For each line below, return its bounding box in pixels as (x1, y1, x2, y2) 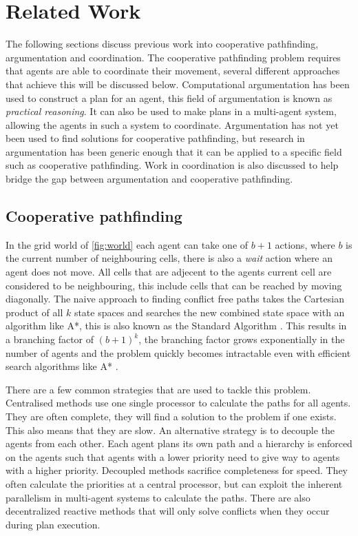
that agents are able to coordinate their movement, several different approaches (6, 63, 340, 78)
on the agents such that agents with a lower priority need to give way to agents (6, 449, 340, 464)
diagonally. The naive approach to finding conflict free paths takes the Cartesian (6, 291, 344, 306)
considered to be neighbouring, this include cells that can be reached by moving (6, 278, 342, 292)
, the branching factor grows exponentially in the (138, 332, 345, 347)
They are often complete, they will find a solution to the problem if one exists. (6, 409, 337, 423)
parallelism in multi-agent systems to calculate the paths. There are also (6, 490, 310, 504)
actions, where (275, 237, 335, 251)
